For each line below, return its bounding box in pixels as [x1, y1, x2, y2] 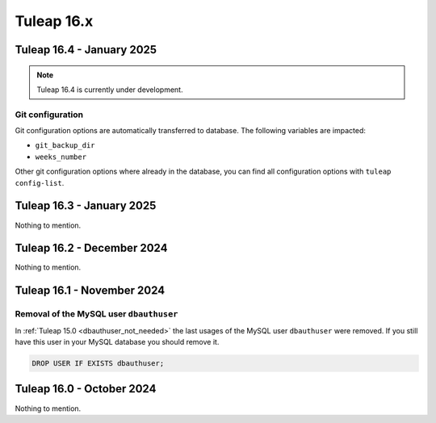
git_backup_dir [35, 141, 96, 150]
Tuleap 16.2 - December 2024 [15, 241, 168, 255]
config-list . [15, 178, 65, 187]
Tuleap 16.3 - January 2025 [15, 199, 157, 213]
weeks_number [35, 152, 87, 161]
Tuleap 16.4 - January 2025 [15, 43, 157, 57]
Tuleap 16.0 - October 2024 [15, 382, 157, 396]
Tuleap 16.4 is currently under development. [36, 85, 183, 94]
